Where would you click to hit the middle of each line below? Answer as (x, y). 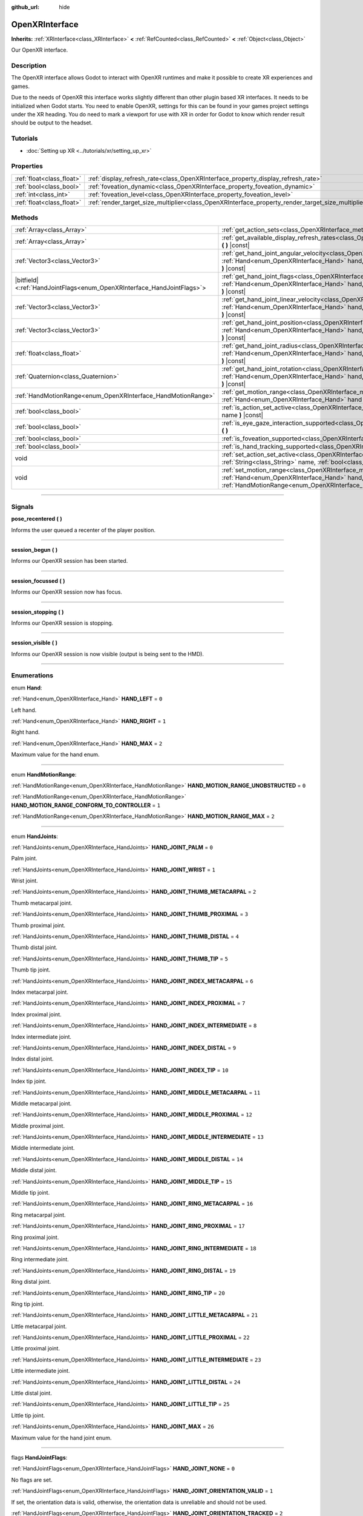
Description (29, 65)
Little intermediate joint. (41, 1371)
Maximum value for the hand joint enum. (61, 1438)
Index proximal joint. (36, 1014)
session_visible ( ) (34, 643)
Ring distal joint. (31, 1282)
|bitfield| (27, 280)
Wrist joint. (25, 881)
